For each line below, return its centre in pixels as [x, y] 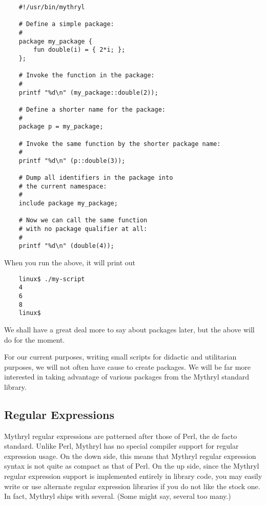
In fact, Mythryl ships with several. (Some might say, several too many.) [118, 496]
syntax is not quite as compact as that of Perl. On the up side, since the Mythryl [132, 466]
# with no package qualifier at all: [83, 229]
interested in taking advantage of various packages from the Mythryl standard [127, 377]
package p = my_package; [61, 127]
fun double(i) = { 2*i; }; [79, 50]
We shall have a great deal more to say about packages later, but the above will [129, 329]
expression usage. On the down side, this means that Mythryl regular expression [130, 456]
